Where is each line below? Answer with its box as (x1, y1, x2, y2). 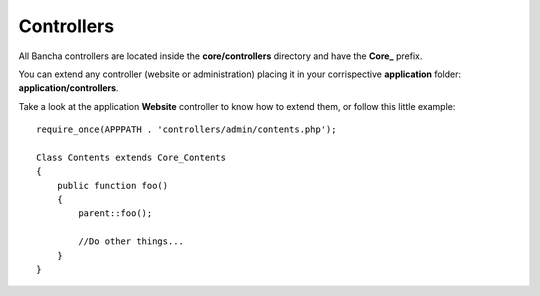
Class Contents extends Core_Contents (36, 151, 227, 163)
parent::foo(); (78, 208, 153, 219)
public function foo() (56, 180, 169, 191)
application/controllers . (18, 82, 119, 94)
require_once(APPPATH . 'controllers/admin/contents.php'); (36, 124, 337, 135)
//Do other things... (78, 236, 185, 247)
